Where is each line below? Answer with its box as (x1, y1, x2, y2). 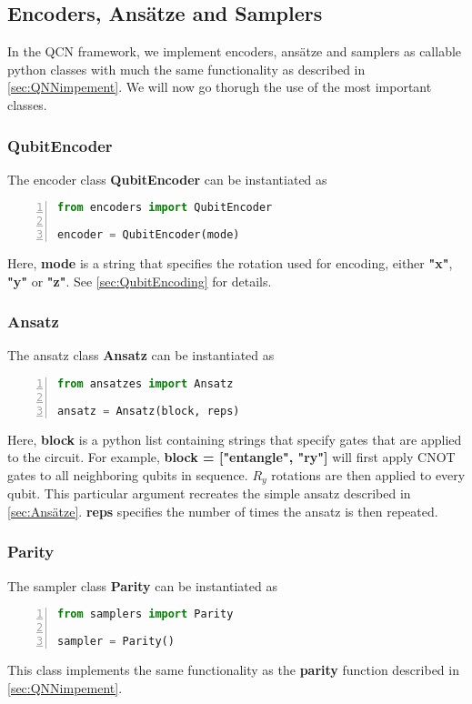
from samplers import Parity (57, 608, 234, 621)
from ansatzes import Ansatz (57, 377, 234, 391)
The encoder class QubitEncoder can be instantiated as (7, 169, 327, 188)
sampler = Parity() (57, 635, 175, 649)
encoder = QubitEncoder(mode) (57, 228, 240, 242)
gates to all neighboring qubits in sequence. (7, 465, 248, 484)
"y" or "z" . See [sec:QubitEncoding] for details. (7, 271, 272, 290)
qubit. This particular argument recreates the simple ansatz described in (7, 484, 411, 503)
